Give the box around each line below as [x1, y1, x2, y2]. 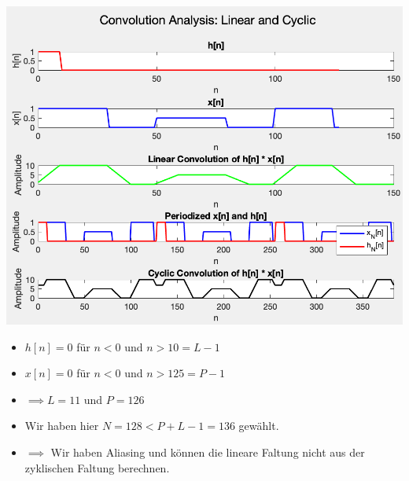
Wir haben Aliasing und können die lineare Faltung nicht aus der [50, 444, 365, 461]
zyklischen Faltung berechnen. [24, 459, 170, 475]
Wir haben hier [24, 417, 99, 434]
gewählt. [238, 417, 279, 434]
